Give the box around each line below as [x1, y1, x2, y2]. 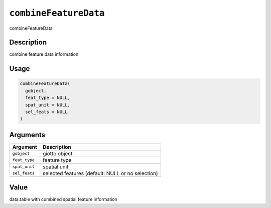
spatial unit [43, 163, 69, 170]
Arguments [9, 131, 46, 139]
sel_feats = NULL [25, 109, 68, 115]
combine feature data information [9, 51, 79, 57]
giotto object [43, 150, 73, 157]
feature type [43, 156, 72, 163]
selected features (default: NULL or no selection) [43, 170, 158, 177]
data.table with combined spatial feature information [9, 196, 117, 202]
